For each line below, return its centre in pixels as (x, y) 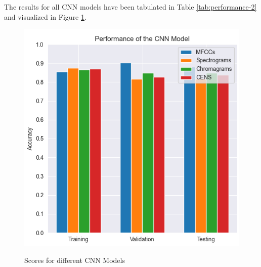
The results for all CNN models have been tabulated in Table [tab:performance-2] (130, 7)
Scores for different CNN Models (75, 260)
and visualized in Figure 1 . (45, 16)
